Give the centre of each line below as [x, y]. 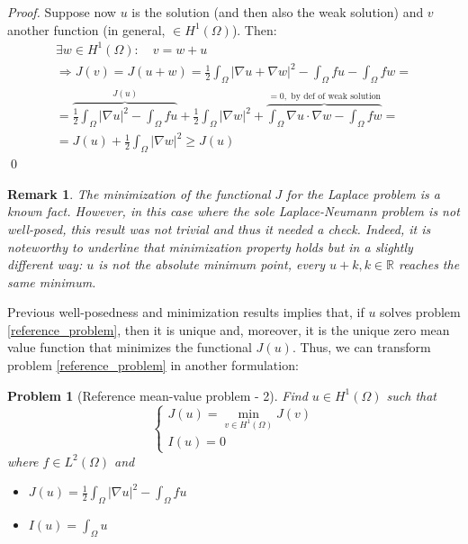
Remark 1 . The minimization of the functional [139, 193]
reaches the [429, 264]
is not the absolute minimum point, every [211, 264]
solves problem [420, 312]
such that [411, 395]
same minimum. [52, 281]
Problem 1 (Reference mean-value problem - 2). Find [157, 395]
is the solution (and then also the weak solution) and [278, 12]
